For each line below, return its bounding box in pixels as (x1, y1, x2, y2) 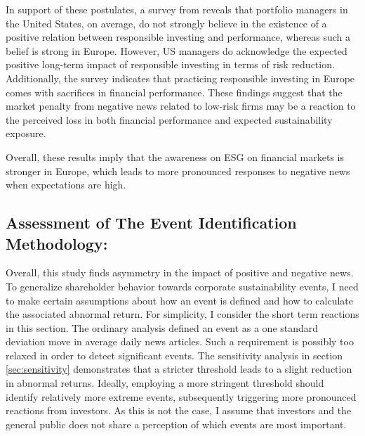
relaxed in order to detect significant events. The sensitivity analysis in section (6, 347, 343, 362)
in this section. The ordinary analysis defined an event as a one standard (6, 320, 319, 335)
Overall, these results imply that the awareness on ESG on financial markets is (6, 149, 345, 164)
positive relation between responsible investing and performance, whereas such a (6, 30, 351, 44)
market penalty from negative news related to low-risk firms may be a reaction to (6, 98, 356, 113)
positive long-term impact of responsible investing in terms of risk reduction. (6, 57, 335, 72)
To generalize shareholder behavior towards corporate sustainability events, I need (6, 278, 359, 293)
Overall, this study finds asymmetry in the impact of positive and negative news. (6, 265, 354, 280)
